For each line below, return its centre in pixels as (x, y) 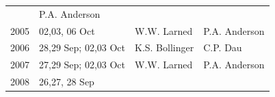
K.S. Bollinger (165, 47)
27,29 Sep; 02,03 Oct (82, 65)
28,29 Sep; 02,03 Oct (82, 47)
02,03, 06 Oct (67, 30)
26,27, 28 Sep (67, 82)
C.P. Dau (223, 47)
